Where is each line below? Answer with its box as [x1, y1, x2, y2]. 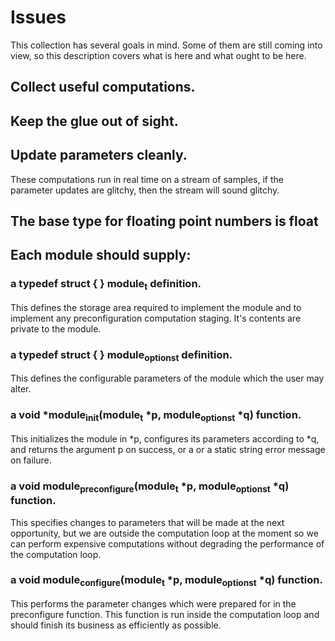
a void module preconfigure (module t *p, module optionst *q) [10, 479, 290, 495]
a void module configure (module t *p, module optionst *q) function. [10, 573, 323, 589]
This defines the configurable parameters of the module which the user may [10, 372, 325, 385]
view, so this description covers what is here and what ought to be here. [10, 49, 307, 61]
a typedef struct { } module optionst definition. [10, 347, 233, 364]
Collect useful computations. [10, 79, 196, 96]
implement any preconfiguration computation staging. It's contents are [10, 312, 302, 324]
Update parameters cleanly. [10, 147, 188, 164]
